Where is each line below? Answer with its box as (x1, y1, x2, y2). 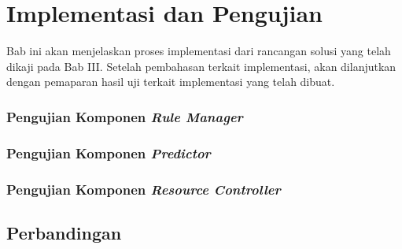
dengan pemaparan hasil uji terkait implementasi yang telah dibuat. (6, 73, 335, 90)
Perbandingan (6, 220, 122, 244)
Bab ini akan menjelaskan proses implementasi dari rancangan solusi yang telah (6, 43, 391, 59)
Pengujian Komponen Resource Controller (6, 179, 281, 199)
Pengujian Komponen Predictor (6, 143, 211, 162)
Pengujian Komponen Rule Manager (6, 106, 243, 126)
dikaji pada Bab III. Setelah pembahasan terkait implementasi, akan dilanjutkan (6, 58, 396, 74)
